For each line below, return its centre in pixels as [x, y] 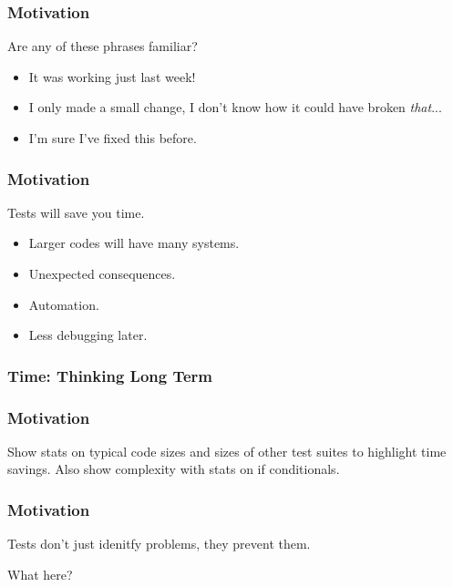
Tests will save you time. [76, 212]
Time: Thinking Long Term [110, 375]
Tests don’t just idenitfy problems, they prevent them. [159, 544]
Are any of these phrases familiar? [103, 46]
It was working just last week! [112, 76]
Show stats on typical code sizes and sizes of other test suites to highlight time [227, 451]
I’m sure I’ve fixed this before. [113, 138]
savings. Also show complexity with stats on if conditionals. [174, 469]
